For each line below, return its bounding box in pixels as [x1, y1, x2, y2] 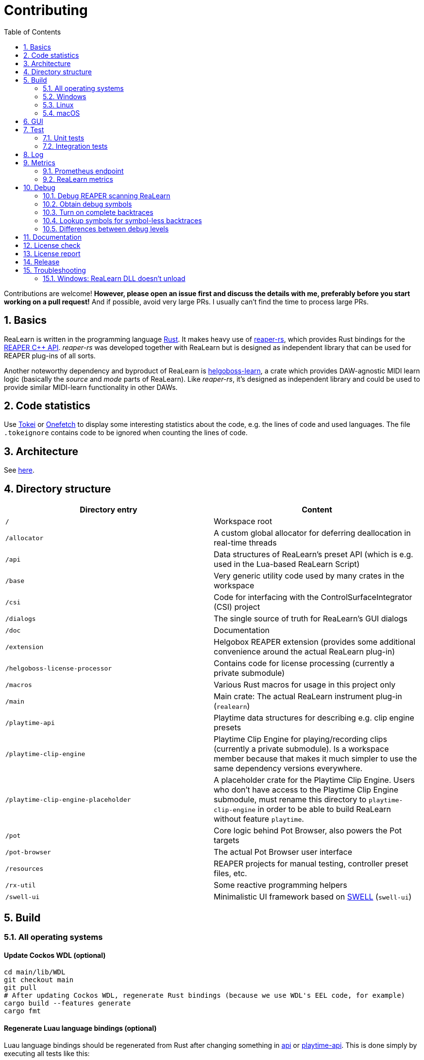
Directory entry [80, 505, 137, 515]
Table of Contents [4, 27, 61, 36]
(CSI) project [214, 602, 260, 612]
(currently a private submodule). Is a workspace [214, 744, 389, 754]
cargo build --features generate [4, 999, 131, 1007]
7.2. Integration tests [43, 141, 108, 150]
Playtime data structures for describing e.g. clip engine [214, 713, 414, 723]
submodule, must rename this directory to [214, 795, 367, 805]
